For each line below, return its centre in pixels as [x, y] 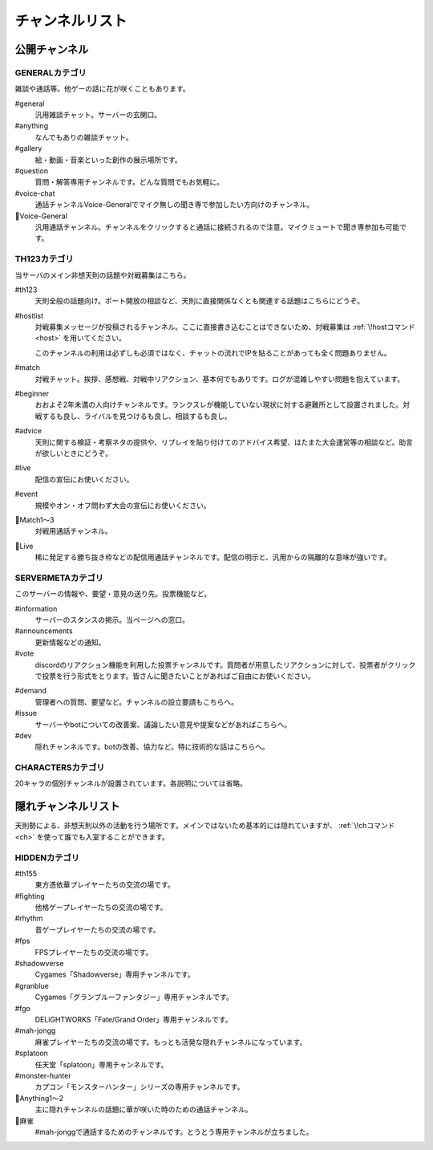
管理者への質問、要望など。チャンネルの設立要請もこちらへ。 [136, 701]
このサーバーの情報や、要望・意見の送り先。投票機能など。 [113, 594]
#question [31, 171]
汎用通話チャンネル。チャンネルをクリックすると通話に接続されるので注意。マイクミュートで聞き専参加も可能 [217, 227]
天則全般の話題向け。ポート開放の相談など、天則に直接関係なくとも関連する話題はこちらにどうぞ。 [200, 301]
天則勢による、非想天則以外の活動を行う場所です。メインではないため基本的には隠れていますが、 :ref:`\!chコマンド [205, 826]
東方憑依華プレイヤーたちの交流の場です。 [105, 885]
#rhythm [29, 918]
